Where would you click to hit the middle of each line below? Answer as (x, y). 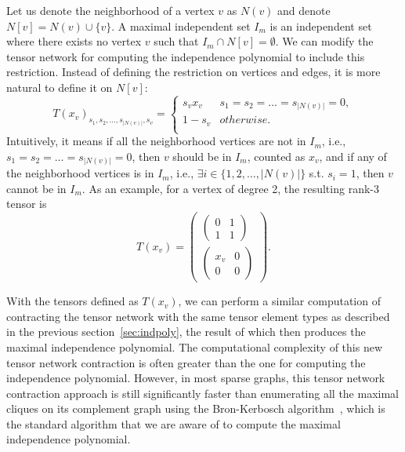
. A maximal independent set (181, 26)
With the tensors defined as (72, 301)
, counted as (276, 156)
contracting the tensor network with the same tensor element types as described (198, 316)
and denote (304, 10)
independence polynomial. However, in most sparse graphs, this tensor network (196, 378)
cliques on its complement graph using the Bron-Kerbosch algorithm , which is (196, 408)
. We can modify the (324, 41)
